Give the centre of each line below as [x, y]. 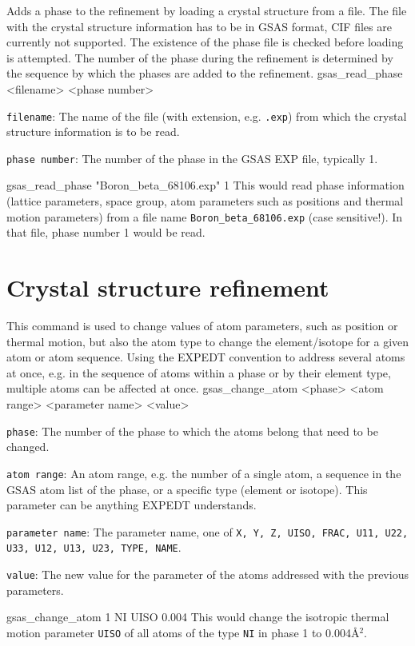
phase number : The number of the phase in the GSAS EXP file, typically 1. [192, 158]
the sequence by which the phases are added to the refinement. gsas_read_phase [205, 73]
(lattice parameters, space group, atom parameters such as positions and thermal [205, 201]
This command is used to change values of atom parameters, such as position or [202, 326]
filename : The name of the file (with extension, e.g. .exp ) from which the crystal [207, 116]
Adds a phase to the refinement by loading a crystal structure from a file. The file [207, 10]
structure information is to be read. [93, 132]
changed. [28, 447]
